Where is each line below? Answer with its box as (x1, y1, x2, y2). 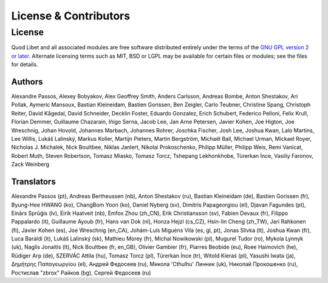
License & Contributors (11, 9, 131, 22)
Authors (11, 77, 43, 87)
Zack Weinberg (11, 161, 50, 168)
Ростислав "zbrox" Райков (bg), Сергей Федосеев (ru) (11, 269, 151, 276)
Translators (11, 177, 56, 187)
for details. (11, 61, 38, 68)
